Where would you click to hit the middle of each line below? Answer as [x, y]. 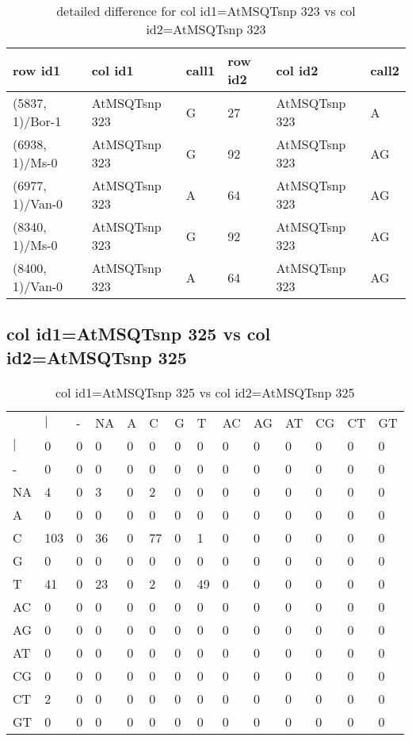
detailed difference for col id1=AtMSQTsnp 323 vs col [206, 11]
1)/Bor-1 [37, 121]
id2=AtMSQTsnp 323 [206, 29]
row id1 [37, 70]
